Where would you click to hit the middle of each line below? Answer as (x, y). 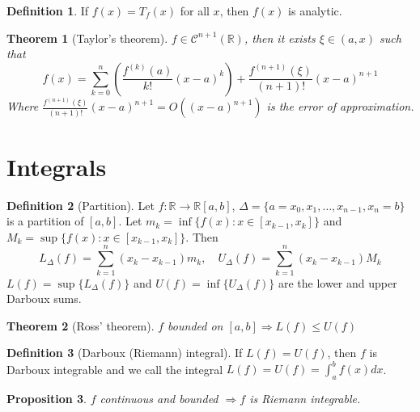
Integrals (57, 166)
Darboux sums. (44, 298)
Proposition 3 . (47, 399)
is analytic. (315, 11)
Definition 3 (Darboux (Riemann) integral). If (125, 353)
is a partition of (45, 221)
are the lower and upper (337, 282)
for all (195, 11)
